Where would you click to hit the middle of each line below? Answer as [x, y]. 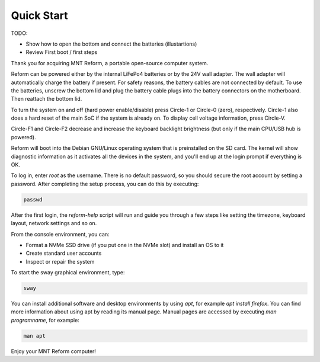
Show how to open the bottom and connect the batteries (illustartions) [111, 44]
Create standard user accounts [64, 253]
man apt [34, 336]
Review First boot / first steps [62, 52]
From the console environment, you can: [60, 234]
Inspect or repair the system [60, 261]
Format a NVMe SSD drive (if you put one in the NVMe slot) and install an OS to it [125, 245]
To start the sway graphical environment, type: [68, 273]
